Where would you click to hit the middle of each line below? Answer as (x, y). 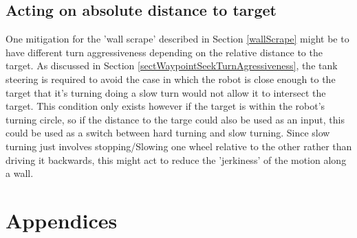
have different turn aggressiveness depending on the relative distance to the (164, 52)
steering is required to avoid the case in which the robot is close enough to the (171, 79)
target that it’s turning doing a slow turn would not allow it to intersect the (166, 92)
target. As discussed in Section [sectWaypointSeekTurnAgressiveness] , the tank (172, 66)
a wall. (20, 173)
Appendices (62, 220)
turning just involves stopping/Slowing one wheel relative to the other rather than (179, 146)
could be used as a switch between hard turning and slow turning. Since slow (168, 133)
